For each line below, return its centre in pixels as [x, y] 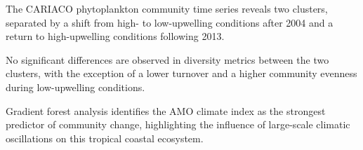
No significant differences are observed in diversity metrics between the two [167, 59]
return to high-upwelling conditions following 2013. [115, 36]
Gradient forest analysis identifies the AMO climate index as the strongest [166, 110]
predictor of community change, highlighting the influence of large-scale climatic [178, 124]
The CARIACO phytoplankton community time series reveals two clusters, [167, 8]
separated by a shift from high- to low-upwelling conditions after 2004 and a [170, 22]
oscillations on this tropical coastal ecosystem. [105, 138]
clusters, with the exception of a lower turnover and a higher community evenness [181, 73]
